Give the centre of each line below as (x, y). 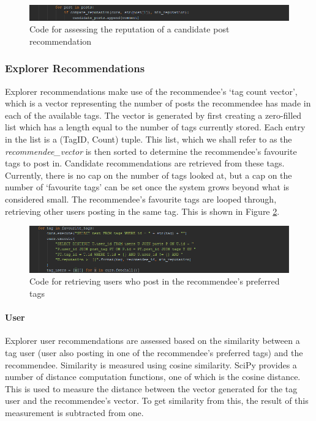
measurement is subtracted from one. (74, 412)
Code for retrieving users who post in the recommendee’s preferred (155, 281)
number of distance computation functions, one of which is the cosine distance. (153, 377)
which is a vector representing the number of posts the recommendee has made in (158, 103)
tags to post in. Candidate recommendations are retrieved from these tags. (145, 163)
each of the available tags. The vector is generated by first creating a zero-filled (153, 115)
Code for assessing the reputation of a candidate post (130, 29)
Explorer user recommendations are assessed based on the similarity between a (152, 341)
